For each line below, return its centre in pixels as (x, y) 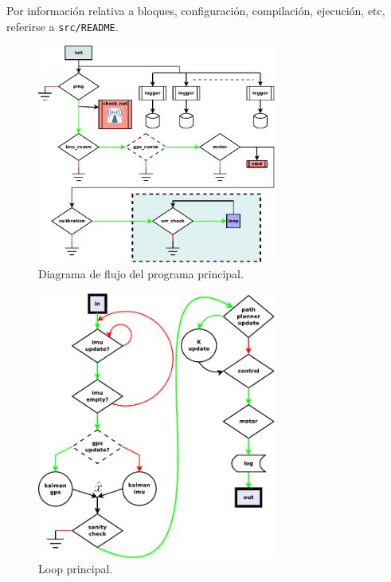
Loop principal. (76, 569)
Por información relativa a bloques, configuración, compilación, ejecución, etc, (196, 10)
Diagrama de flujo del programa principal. (141, 273)
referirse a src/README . (63, 26)
